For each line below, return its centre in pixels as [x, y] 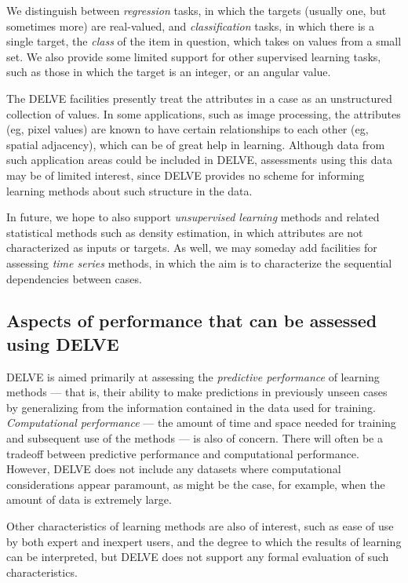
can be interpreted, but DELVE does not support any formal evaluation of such [198, 557]
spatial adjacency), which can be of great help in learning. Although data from [196, 144]
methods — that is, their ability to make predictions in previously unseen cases [197, 392]
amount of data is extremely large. [89, 499]
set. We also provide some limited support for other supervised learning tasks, [194, 56]
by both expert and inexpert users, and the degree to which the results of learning [204, 541]
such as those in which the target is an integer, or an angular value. [169, 72]
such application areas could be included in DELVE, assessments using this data [199, 160]
